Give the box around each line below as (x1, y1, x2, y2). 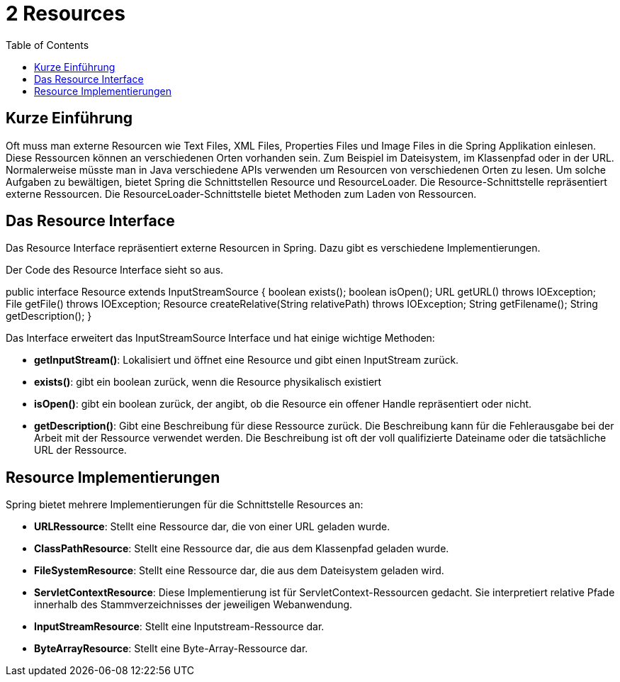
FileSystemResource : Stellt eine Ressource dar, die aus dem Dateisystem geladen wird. (34, 564, 444, 577)
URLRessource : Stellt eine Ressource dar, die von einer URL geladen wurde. (34, 520, 390, 533)
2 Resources (6, 1, 125, 26)
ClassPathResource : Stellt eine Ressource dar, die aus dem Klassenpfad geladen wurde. (34, 542, 449, 555)
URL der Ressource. (34, 444, 127, 457)
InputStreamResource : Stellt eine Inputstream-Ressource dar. (34, 620, 325, 633)
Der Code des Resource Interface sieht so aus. (6, 264, 224, 276)
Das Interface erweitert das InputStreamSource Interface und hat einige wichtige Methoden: (6, 332, 435, 345)
